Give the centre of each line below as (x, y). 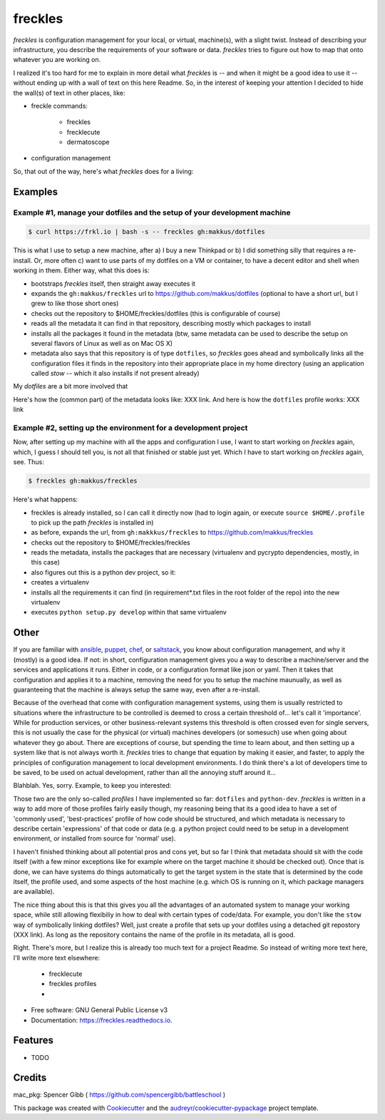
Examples (36, 191)
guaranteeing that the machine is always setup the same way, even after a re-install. (137, 689)
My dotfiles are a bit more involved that (71, 386)
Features (33, 1041)
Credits (30, 1078)
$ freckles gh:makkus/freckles (83, 481)
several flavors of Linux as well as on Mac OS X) (102, 343)
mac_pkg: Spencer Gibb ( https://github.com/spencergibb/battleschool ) (119, 1095)
